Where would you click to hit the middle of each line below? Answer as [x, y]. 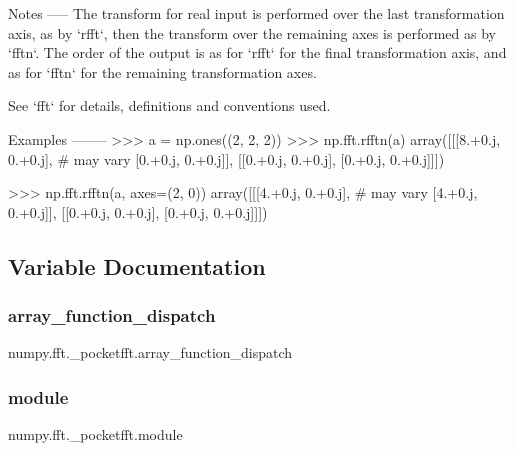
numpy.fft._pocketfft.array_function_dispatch [150, 352]
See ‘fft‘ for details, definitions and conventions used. [169, 105]
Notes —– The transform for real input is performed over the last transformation [256, 13]
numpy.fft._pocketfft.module [95, 434]
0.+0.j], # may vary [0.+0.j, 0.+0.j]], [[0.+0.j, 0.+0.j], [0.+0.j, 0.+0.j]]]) [226, 158]
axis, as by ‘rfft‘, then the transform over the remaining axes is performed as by [252, 32]
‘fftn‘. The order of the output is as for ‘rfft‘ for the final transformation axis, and [257, 52]
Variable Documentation [137, 265]
